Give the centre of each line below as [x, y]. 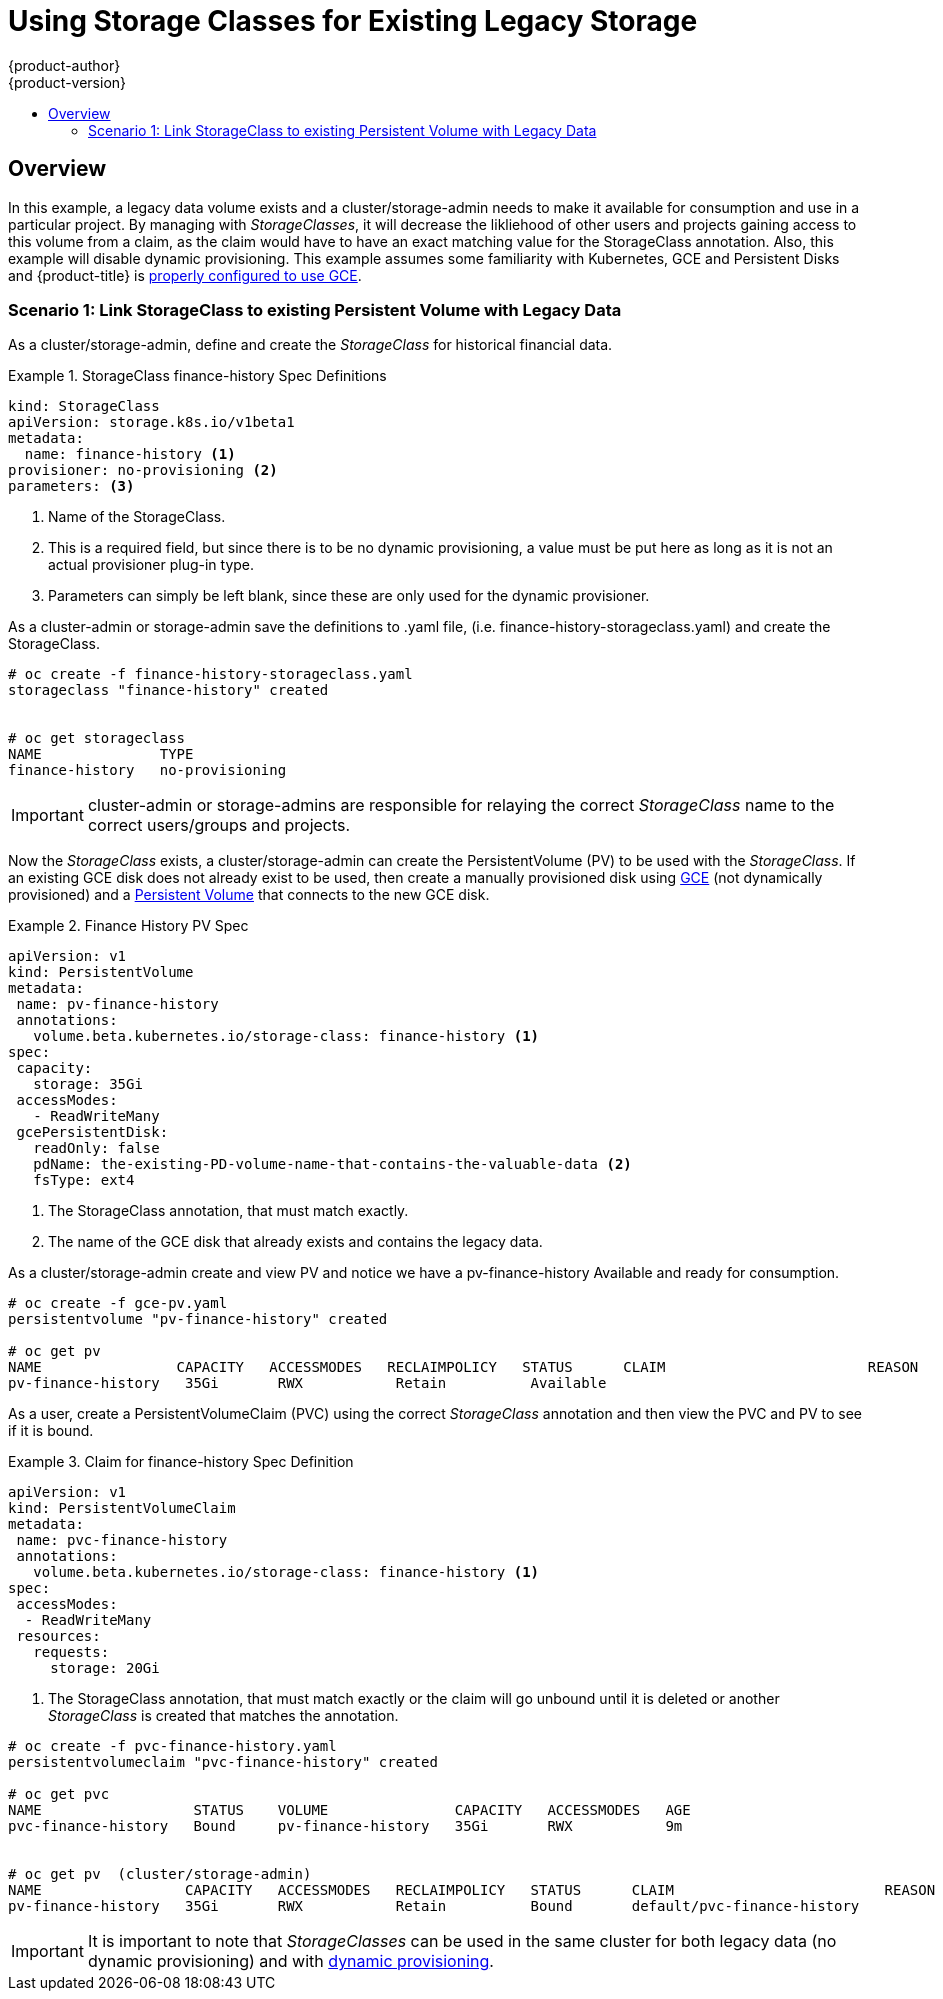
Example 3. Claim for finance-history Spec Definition [181, 1462]
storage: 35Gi [88, 1084]
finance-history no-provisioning [147, 770]
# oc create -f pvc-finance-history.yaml [172, 1746]
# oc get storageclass [97, 738]
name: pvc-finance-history [122, 1540]
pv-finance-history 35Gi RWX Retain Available [307, 1383]
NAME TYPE [101, 754]
